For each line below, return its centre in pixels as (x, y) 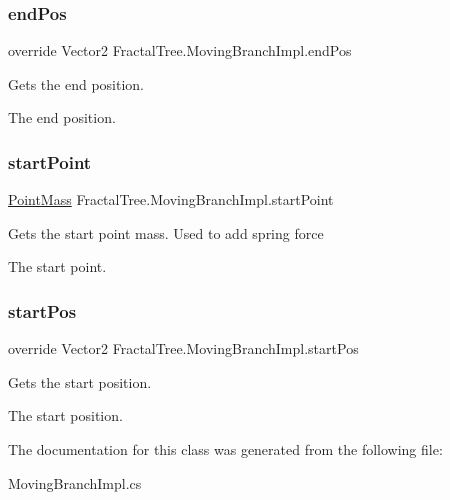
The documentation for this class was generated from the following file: (225, 449)
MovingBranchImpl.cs (75, 482)
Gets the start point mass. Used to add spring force (166, 232)
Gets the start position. (80, 381)
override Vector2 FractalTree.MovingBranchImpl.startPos (183, 348)
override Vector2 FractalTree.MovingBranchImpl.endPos (180, 50)
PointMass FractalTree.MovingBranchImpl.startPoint (171, 199)
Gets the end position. (76, 83)
